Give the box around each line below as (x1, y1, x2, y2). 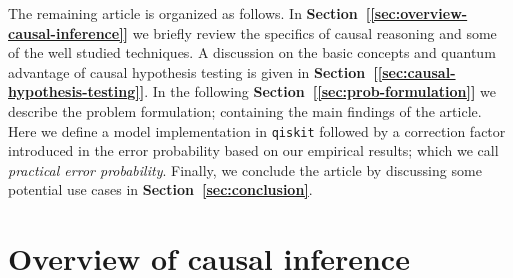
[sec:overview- (370, 3, 468, 23)
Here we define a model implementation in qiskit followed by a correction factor (8, 120, 506, 141)
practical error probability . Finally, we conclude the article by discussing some (8, 159, 482, 180)
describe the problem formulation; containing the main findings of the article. (8, 100, 482, 121)
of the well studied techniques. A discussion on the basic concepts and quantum (8, 42, 496, 63)
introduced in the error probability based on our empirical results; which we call (8, 140, 499, 161)
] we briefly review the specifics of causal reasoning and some (123, 22, 497, 43)
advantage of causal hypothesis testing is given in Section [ (8, 61, 378, 82)
